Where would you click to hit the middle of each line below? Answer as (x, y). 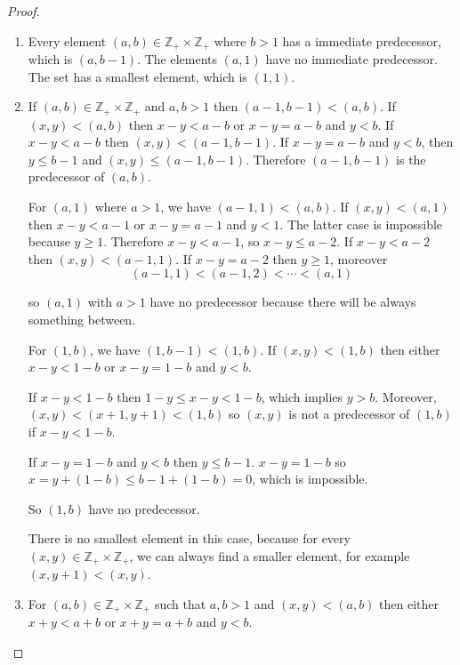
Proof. (24, 11)
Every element (67, 40)
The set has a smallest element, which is (137, 76)
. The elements (178, 59)
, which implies (302, 396)
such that (180, 604)
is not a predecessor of (349, 414)
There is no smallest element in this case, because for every (189, 538)
